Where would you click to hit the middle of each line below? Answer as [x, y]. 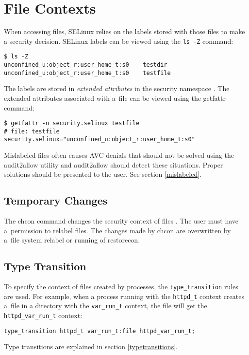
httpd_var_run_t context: [43, 315]
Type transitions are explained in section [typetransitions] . [91, 346]
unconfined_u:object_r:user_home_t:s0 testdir [86, 65]
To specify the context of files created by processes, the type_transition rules [121, 287]
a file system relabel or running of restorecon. [72, 240]
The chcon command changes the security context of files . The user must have [121, 221]
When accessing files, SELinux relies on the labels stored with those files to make [124, 31]
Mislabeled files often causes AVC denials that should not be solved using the [119, 155]
